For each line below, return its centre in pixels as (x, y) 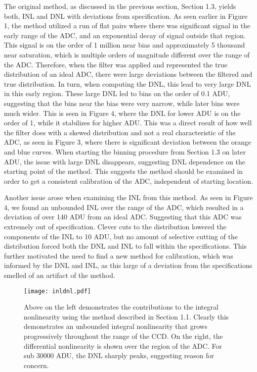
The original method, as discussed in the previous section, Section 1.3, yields (120, 6)
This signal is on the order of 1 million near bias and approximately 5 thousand (125, 45)
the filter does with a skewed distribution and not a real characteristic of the (120, 132)
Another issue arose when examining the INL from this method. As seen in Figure (128, 197)
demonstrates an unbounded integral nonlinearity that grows (116, 326)
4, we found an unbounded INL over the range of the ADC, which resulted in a (124, 207)
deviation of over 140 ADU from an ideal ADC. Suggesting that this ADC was (123, 217)
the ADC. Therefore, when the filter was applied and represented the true (116, 64)
